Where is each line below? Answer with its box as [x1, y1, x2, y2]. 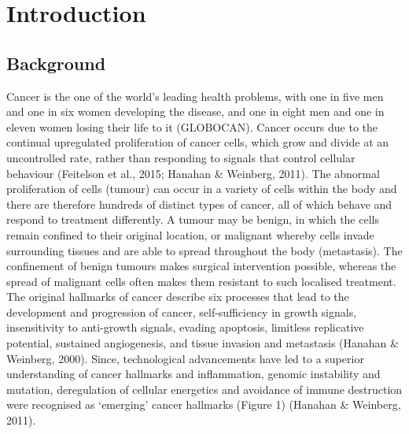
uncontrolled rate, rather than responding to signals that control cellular [6, 149, 356, 165]
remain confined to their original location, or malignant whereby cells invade [6, 226, 374, 243]
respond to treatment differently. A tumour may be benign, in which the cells [6, 211, 379, 228]
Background [6, 50, 106, 75]
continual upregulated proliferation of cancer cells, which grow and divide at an [6, 134, 389, 150]
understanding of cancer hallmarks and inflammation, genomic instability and [6, 365, 381, 382]
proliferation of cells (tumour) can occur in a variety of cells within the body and [6, 180, 397, 197]
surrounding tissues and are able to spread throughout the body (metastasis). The [6, 242, 403, 258]
